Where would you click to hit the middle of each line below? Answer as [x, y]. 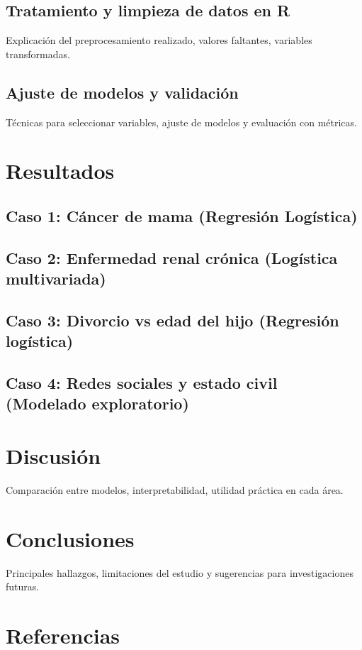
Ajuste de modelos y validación [122, 92]
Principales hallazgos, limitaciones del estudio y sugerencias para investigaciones [180, 572]
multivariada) [56, 279]
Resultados [60, 171]
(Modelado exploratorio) [97, 403]
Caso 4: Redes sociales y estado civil [142, 383]
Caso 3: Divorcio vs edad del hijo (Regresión [172, 320]
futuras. [23, 586]
